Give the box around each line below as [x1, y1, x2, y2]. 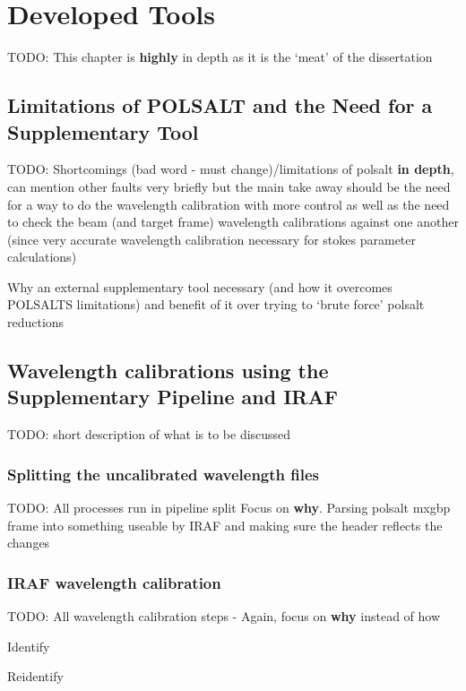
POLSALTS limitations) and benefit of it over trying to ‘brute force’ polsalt [7, 295, 425, 314]
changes [7, 533, 50, 552]
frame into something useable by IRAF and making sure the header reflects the [7, 515, 443, 534]
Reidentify [7, 667, 64, 686]
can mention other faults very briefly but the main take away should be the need [7, 177, 451, 195]
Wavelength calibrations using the [7, 357, 329, 384]
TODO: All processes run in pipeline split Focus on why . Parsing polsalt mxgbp [7, 498, 451, 517]
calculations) [7, 247, 77, 266]
